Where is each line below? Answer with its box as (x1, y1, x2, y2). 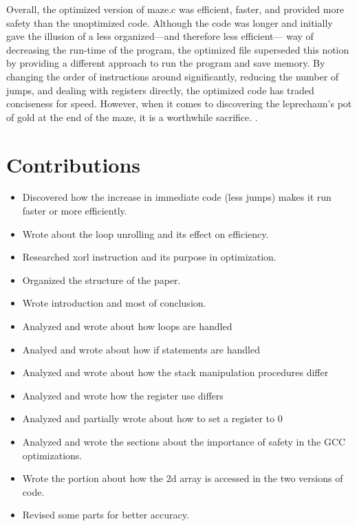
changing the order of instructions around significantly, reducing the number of (6, 69, 339, 83)
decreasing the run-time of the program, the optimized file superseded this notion (6, 42, 349, 56)
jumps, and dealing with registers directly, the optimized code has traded (6, 83, 314, 97)
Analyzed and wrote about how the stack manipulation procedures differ (22, 365, 329, 380)
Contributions (6, 150, 141, 178)
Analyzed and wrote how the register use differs (22, 388, 224, 402)
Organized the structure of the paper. (22, 272, 181, 287)
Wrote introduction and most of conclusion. (22, 296, 206, 310)
